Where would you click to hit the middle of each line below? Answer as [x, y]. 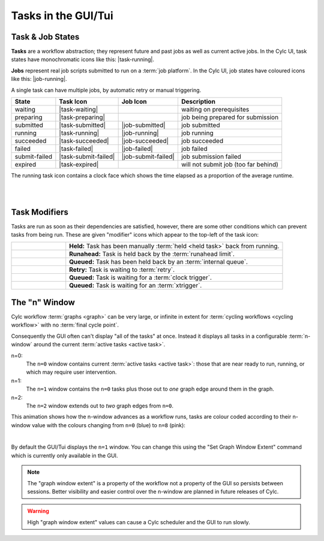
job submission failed [211, 157]
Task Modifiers [40, 212]
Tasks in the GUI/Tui [62, 16]
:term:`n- [299, 336]
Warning [38, 511]
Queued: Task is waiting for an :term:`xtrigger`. [136, 286]
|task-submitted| [82, 125]
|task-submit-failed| [87, 157]
